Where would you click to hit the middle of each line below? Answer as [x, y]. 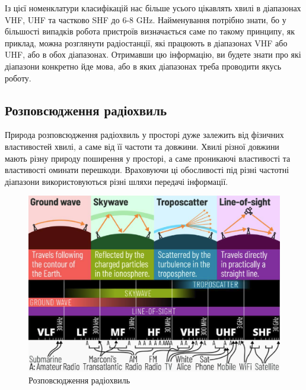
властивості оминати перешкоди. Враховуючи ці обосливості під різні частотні [147, 170]
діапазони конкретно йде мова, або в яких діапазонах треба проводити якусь [143, 66]
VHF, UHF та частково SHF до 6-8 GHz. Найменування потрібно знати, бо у [146, 19]
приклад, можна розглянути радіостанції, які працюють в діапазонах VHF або [146, 43]
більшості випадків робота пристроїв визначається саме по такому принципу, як [150, 31]
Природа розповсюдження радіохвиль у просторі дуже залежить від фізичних [144, 135]
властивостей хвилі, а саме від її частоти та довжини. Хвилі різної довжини [142, 146]
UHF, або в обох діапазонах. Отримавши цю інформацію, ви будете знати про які [153, 54]
